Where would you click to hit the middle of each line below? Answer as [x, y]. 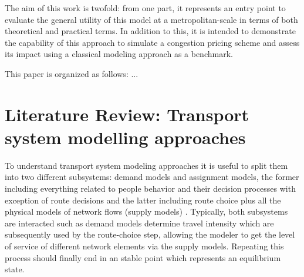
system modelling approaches [125, 137]
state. [15, 269]
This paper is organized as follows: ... [72, 73]
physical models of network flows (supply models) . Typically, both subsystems [146, 211]
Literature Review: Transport [127, 114]
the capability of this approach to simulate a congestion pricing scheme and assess [152, 42]
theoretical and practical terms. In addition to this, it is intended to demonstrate [150, 31]
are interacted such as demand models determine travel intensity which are [139, 223]
